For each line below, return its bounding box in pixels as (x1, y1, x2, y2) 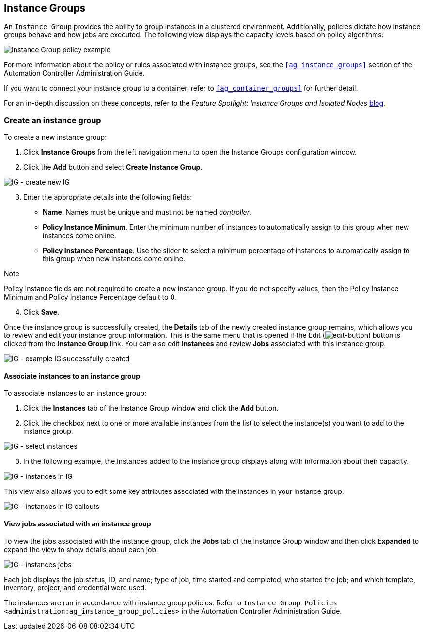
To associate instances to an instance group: (4, 389, 147, 397)
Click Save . (23, 308, 60, 317)
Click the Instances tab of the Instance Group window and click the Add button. (23, 404, 279, 412)
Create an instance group (4, 115, 101, 125)
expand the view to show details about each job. (4, 545, 158, 554)
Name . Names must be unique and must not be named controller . (43, 208, 251, 217)
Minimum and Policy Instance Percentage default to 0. (4, 293, 176, 301)
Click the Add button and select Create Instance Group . (23, 163, 203, 172)
